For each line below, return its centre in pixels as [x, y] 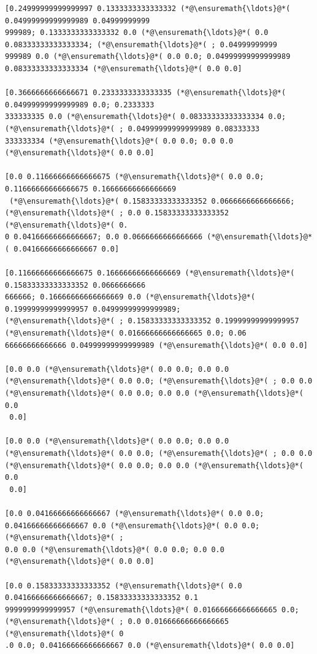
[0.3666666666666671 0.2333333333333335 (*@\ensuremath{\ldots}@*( [146, 93]
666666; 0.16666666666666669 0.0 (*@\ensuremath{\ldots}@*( [130, 297]
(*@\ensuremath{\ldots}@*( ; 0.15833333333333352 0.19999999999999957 [152, 321]
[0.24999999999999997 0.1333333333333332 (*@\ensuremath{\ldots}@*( [148, 9]
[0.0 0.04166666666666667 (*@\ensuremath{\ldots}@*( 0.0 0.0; [135, 513]
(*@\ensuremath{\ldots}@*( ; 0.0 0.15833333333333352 [117, 213]
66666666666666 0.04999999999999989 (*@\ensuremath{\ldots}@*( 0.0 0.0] [156, 345]
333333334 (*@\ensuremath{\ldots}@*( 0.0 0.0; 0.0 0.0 [119, 141]
